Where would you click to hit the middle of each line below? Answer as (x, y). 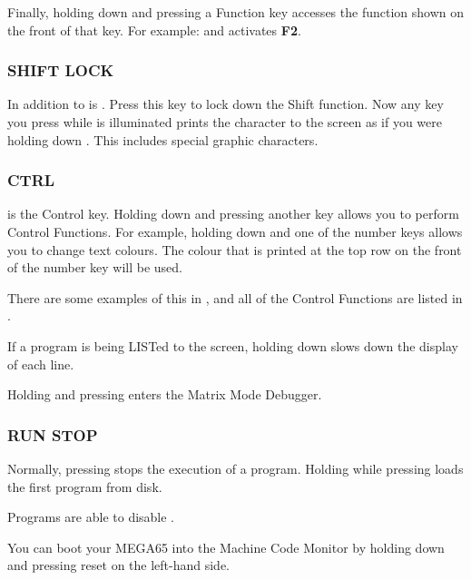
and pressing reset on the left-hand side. (118, 565)
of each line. (41, 364)
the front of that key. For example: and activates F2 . (154, 29)
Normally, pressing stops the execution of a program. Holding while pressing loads (235, 468)
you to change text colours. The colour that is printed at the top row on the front (235, 249)
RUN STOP (53, 434)
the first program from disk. (85, 486)
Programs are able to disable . (91, 517)
